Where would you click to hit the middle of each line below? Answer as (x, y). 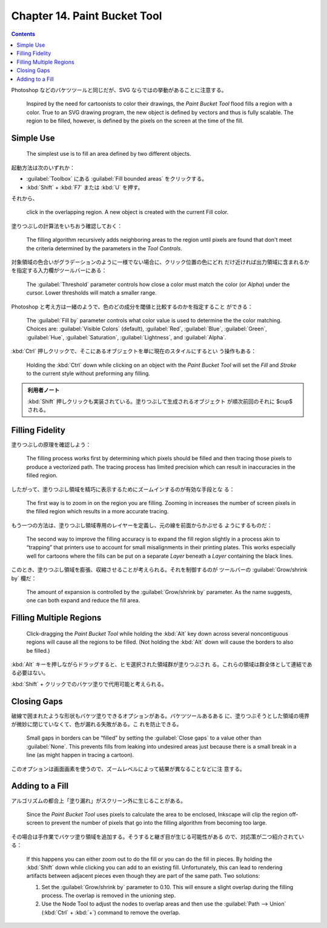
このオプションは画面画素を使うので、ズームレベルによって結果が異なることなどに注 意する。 (128, 769)
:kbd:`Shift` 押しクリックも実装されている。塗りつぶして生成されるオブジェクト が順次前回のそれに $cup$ (160, 401)
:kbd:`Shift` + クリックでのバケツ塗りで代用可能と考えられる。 (89, 684)
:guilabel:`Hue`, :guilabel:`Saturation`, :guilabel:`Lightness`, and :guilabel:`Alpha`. (126, 337)
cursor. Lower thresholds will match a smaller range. (91, 293)
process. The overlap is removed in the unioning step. (108, 896)
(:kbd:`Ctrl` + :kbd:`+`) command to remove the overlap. (111, 912)
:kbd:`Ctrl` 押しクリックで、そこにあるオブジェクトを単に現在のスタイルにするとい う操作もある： (134, 351)
